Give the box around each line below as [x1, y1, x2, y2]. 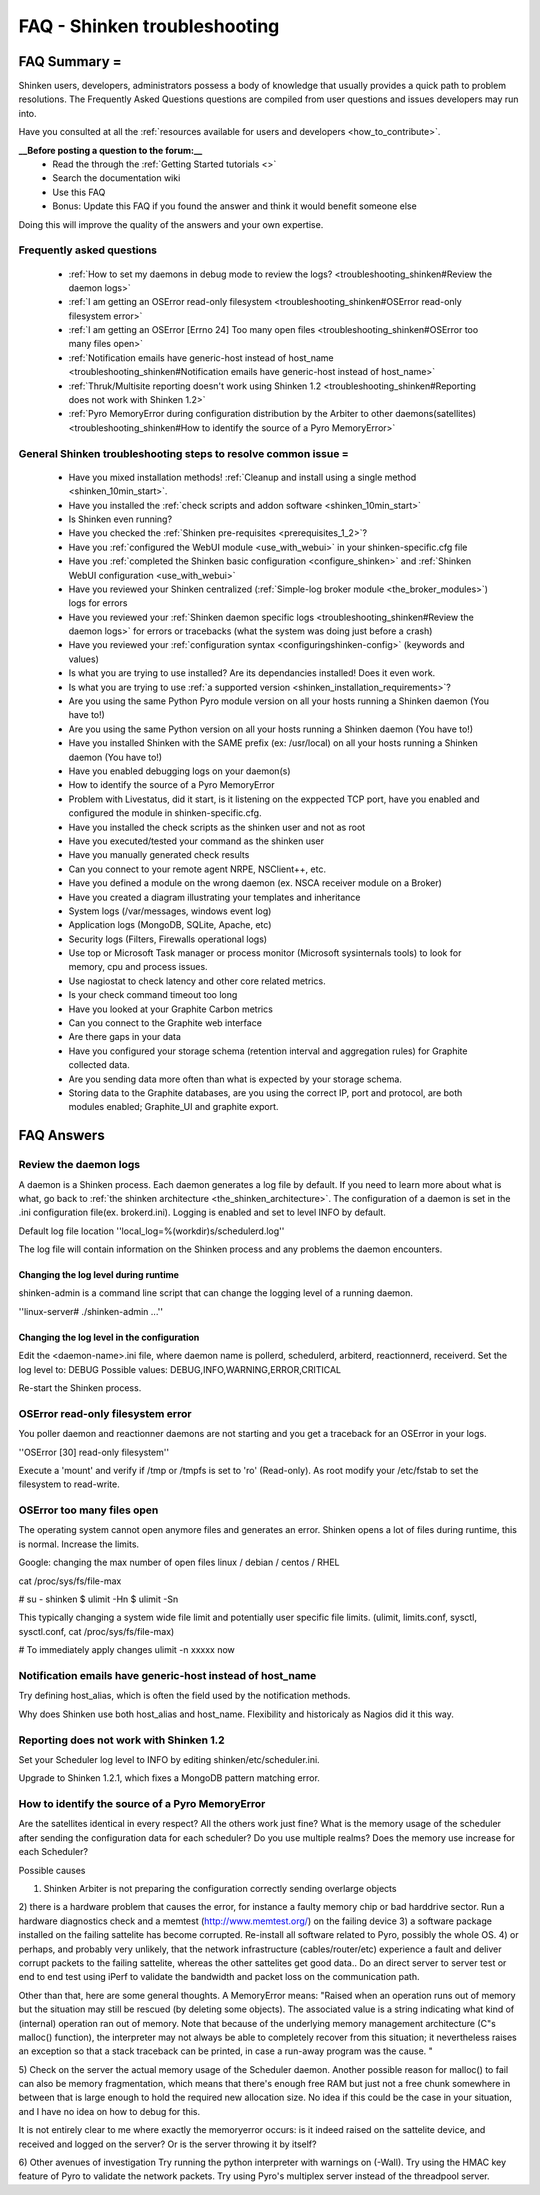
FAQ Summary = [18, 53, 122, 70]
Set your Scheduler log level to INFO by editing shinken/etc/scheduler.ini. [18, 1753, 320, 1765]
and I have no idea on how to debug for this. [18, 2105, 200, 2117]
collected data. [68, 1059, 130, 1071]
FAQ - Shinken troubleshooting [18, 15, 280, 37]
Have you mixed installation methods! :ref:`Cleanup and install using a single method [68, 471, 417, 483]
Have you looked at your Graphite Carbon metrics [68, 1003, 274, 1015]
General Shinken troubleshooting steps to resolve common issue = [18, 446, 349, 460]
